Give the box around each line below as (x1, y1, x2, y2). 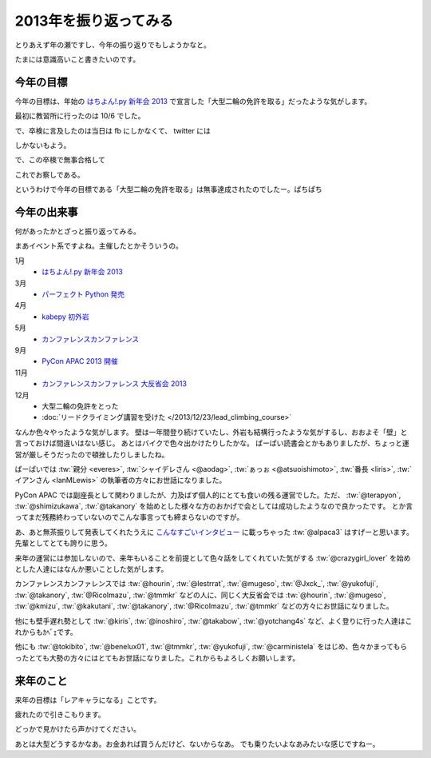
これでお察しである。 (14, 170, 85, 179)
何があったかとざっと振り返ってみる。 (14, 226, 141, 236)
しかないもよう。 (14, 141, 71, 150)
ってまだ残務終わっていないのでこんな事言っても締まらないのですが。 (14, 513, 244, 522)
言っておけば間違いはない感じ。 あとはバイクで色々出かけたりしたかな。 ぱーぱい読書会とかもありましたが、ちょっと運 (14, 438, 410, 448)
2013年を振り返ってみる (14, 12, 174, 30)
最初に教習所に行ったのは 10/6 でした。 (14, 111, 145, 121)
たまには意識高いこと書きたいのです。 (14, 54, 140, 64)
